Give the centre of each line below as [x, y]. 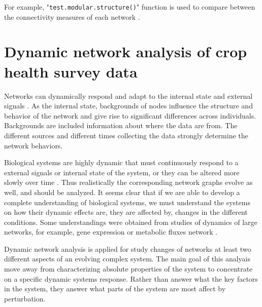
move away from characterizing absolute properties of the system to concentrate [128, 269]
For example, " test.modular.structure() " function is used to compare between [130, 7]
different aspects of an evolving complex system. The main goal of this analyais [127, 259]
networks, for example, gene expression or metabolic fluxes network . [111, 232]
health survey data [71, 71]
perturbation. [25, 298]
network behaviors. [34, 145]
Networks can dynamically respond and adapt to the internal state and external [128, 95]
